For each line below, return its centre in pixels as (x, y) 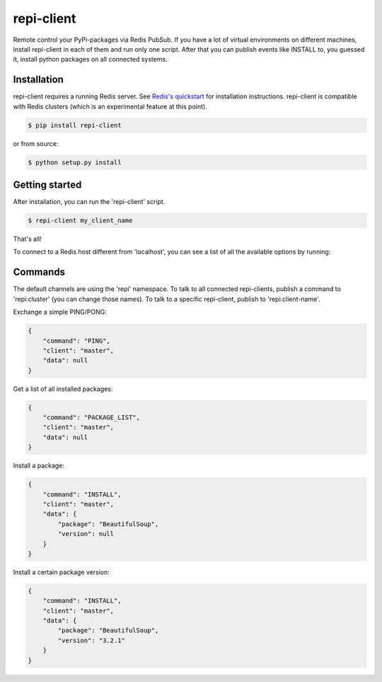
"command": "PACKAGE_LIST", (92, 417)
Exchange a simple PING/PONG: (60, 312)
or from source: (36, 143)
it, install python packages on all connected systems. (90, 59)
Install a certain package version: (61, 572)
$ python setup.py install (75, 162)
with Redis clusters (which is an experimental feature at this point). (110, 106)
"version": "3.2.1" (91, 640)
